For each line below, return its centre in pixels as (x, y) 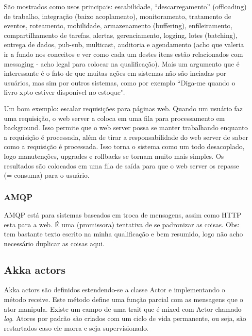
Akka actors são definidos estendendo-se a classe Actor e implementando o (115, 290)
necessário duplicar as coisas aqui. (54, 243)
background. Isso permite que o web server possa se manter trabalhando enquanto (126, 127)
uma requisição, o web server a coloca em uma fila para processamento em (115, 118)
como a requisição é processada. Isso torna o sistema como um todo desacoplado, (124, 146)
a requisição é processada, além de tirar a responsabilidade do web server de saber (126, 137)
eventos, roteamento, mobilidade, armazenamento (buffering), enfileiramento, (118, 25)
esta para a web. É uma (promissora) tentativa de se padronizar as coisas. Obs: (122, 224)
